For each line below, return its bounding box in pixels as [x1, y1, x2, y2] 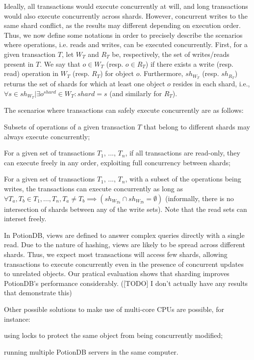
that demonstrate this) [4, 287, 72, 298]
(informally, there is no [165, 193, 234, 203]
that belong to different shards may [144, 122, 250, 132]
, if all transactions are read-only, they [125, 148, 240, 158]
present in [4, 58, 34, 69]
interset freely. [4, 213, 47, 224]
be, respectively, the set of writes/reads [112, 49, 229, 59]
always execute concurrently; [4, 131, 90, 141]
